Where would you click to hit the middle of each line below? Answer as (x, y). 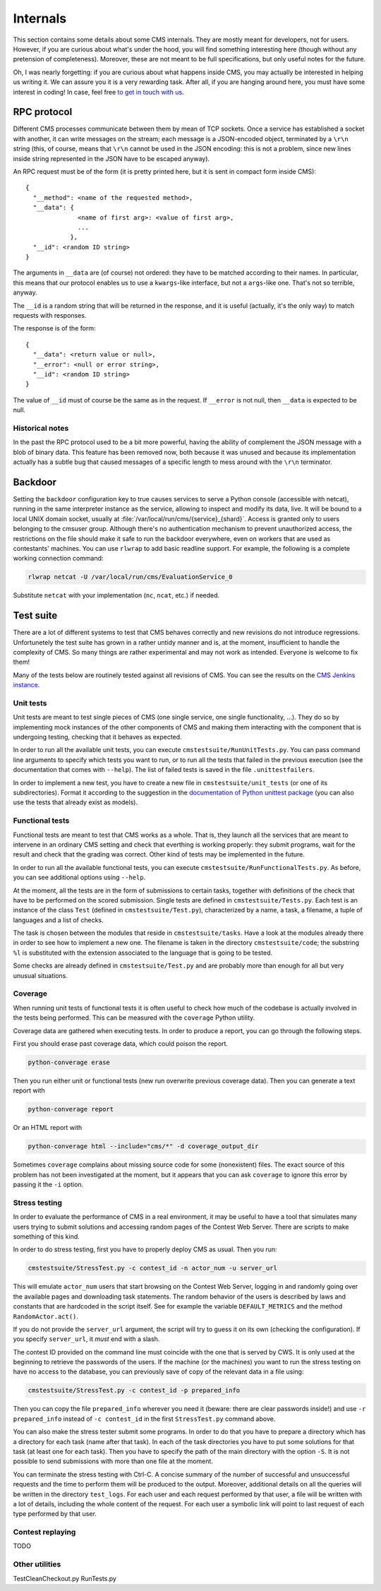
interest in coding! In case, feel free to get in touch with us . (98, 92)
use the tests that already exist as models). (75, 802)
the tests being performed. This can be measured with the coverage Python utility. (134, 1018)
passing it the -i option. (48, 1185)
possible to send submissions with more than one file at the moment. (113, 1461)
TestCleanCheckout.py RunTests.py (65, 1578)
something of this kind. (47, 1237)
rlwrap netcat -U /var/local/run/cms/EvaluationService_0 (130, 577)
